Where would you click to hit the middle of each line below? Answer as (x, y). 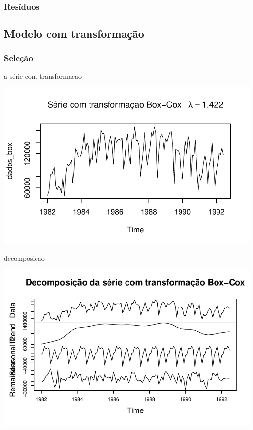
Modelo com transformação (74, 33)
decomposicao (24, 257)
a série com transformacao (43, 75)
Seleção (18, 57)
